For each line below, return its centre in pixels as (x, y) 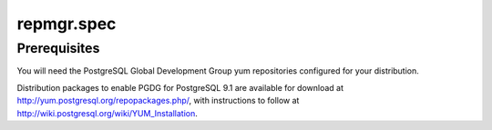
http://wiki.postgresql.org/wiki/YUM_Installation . (107, 113)
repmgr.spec (67, 24)
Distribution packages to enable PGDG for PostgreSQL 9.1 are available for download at (180, 87)
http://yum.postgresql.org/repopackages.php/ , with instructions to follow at (158, 101)
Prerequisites (58, 48)
